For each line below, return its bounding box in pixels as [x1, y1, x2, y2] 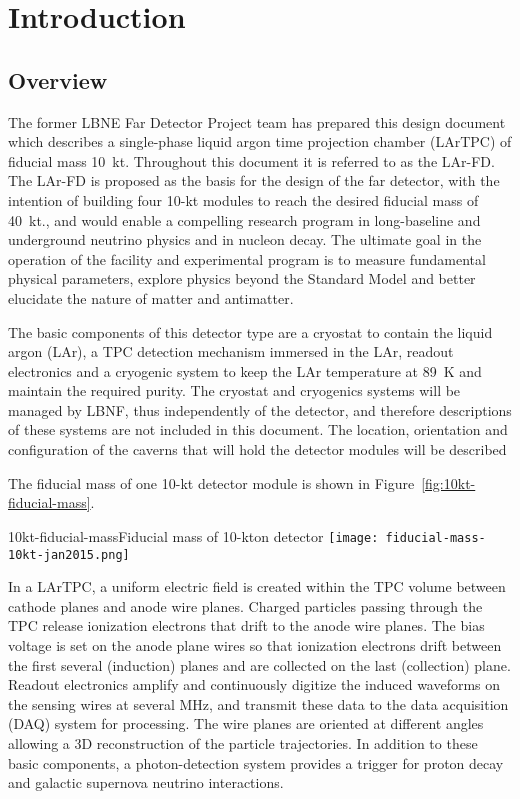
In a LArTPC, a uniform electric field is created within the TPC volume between [8, 576, 506, 597]
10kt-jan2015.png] [8, 547, 130, 562]
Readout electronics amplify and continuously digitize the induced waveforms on [8, 674, 501, 695]
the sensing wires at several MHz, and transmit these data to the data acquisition [8, 693, 509, 714]
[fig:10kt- [421, 472, 476, 493]
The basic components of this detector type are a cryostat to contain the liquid [8, 321, 493, 342]
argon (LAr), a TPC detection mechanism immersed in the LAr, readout [8, 341, 454, 362]
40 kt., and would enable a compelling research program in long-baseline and [8, 209, 481, 230]
